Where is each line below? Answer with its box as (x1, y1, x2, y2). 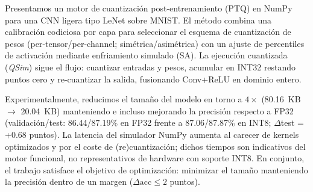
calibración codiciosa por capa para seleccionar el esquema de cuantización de (5, 25, 291, 38)
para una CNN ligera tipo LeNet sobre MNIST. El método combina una (5, 13, 271, 26)
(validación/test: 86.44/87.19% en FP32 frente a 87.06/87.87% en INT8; (5, 116, 271, 129)
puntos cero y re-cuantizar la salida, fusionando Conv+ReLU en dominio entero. (5, 72, 302, 85)
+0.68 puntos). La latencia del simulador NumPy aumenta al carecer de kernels (5, 128, 299, 140)
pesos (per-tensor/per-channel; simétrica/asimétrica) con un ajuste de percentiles (5, 37, 305, 49)
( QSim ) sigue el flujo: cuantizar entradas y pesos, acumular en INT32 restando (5, 60, 296, 73)
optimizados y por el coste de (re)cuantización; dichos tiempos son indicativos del (5, 140, 306, 152)
